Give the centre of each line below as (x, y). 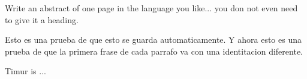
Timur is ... (25, 71)
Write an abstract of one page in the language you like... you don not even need (151, 8)
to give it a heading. (42, 19)
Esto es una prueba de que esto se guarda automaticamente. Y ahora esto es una (153, 39)
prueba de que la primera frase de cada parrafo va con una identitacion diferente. (154, 51)
